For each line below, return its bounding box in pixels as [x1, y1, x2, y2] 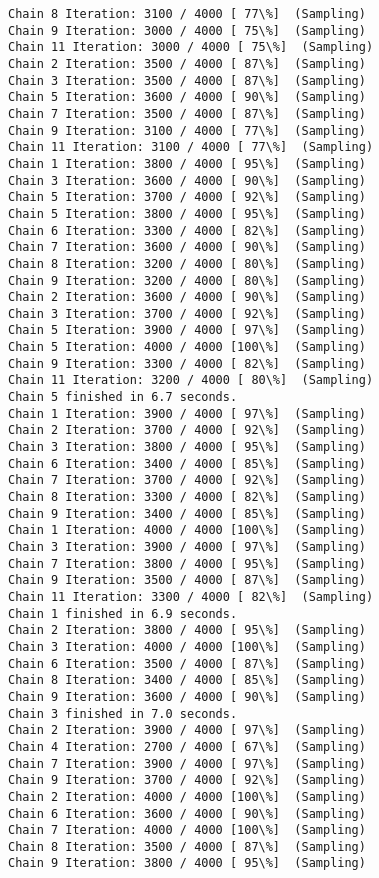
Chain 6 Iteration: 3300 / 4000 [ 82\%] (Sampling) [8, 223, 366, 238]
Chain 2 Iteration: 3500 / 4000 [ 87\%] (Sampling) [8, 56, 366, 71]
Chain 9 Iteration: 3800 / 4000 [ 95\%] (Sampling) [8, 856, 366, 871]
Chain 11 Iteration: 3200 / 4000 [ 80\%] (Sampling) [8, 373, 374, 388]
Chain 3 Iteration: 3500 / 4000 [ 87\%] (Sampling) [8, 73, 366, 88]
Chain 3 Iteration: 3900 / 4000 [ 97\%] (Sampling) [8, 540, 366, 554]
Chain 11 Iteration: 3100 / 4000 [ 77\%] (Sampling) [8, 140, 374, 155]
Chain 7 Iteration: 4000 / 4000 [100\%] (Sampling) [8, 823, 366, 838]
